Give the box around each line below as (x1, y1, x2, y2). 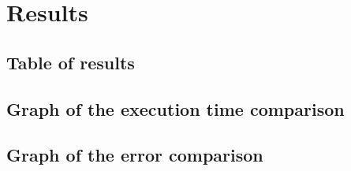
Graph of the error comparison (6, 143, 263, 167)
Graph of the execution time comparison (6, 96, 345, 121)
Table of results (6, 50, 135, 74)
